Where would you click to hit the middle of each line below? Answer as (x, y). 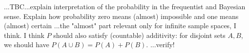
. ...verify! (160, 44)
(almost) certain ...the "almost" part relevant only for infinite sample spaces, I (120, 26)
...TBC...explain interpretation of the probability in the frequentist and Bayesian (125, 6)
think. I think (24, 35)
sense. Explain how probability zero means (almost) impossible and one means (121, 16)
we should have (27, 44)
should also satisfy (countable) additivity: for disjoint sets (139, 35)
